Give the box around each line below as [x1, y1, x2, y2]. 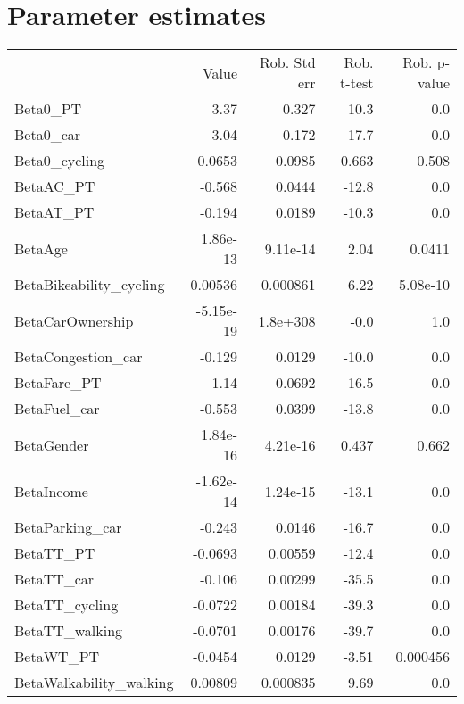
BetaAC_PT [14, 176, 95, 197]
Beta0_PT [14, 98, 82, 120]
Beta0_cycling [14, 150, 105, 171]
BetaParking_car [14, 517, 122, 538]
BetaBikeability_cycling [14, 274, 165, 295]
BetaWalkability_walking [14, 672, 174, 693]
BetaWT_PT [14, 646, 100, 667]
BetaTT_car [14, 568, 95, 590]
